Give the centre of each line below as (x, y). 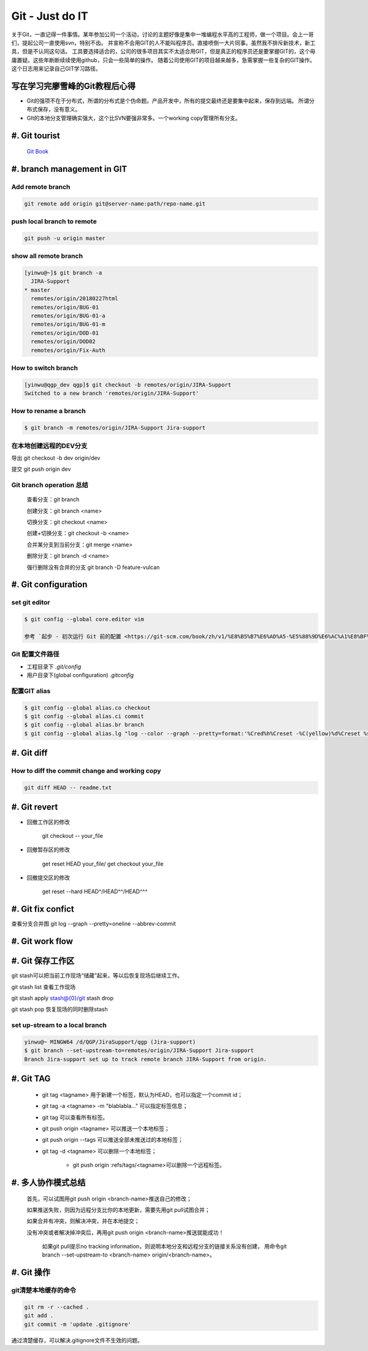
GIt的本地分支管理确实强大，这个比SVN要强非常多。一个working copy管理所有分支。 (134, 118)
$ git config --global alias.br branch (84, 725)
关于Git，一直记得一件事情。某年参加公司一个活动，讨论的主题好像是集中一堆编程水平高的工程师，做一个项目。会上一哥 (163, 34)
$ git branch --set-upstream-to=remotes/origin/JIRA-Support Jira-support (139, 1051)
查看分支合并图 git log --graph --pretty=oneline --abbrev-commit (94, 924)
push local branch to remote (54, 222)
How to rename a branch (48, 411)
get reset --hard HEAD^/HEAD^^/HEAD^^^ (95, 892)
